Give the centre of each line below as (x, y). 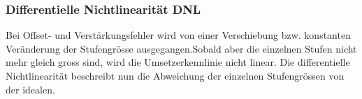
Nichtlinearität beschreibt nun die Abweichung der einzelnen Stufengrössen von (175, 75)
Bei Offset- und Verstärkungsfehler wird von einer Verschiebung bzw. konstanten (178, 35)
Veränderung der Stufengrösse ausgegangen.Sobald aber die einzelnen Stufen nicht (181, 48)
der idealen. (30, 89)
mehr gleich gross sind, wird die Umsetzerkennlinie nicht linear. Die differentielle (178, 62)
